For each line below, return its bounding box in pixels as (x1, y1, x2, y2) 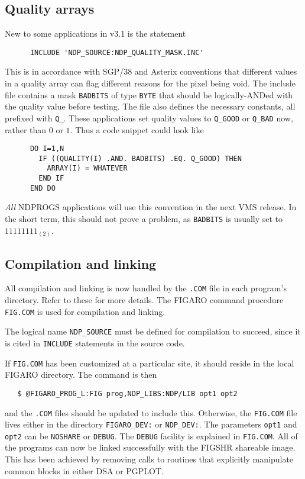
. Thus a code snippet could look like (70, 123, 204, 136)
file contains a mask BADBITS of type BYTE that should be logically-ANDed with (5, 88, 293, 101)
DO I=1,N (30, 144, 64, 153)
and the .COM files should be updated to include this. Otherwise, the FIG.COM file (5, 406, 297, 419)
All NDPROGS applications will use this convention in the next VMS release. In (5, 201, 297, 213)
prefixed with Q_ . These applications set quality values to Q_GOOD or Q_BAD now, (5, 111, 293, 124)
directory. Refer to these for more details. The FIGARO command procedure (5, 294, 284, 306)
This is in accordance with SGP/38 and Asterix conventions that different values (5, 65, 297, 78)
